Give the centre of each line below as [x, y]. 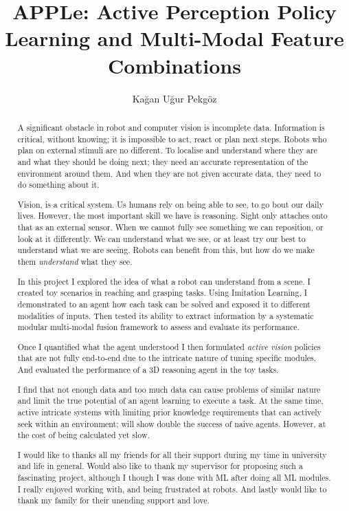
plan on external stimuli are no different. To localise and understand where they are [167, 150]
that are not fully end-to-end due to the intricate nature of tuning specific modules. [167, 358]
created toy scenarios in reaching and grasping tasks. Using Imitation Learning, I [162, 293]
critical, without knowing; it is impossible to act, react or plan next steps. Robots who [172, 139]
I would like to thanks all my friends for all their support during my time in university [172, 454]
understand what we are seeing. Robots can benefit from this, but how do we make [166, 250]
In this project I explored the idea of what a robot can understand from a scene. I [164, 281]
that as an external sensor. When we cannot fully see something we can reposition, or [170, 227]
